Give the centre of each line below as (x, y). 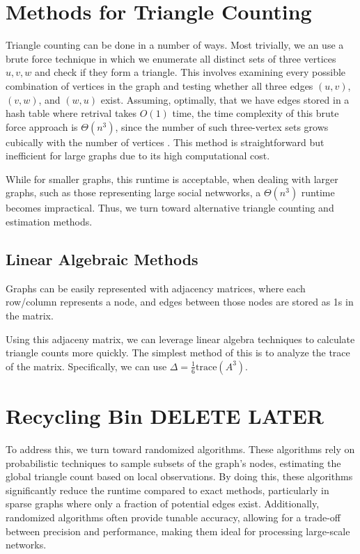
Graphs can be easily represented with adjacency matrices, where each (156, 288)
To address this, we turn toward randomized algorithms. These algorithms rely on (180, 449)
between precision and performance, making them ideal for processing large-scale (178, 531)
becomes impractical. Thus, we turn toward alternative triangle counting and (170, 208)
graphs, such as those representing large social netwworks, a (133, 192)
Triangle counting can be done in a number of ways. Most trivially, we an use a (175, 45)
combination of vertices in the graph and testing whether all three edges (159, 85)
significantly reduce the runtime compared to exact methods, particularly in (167, 490)
